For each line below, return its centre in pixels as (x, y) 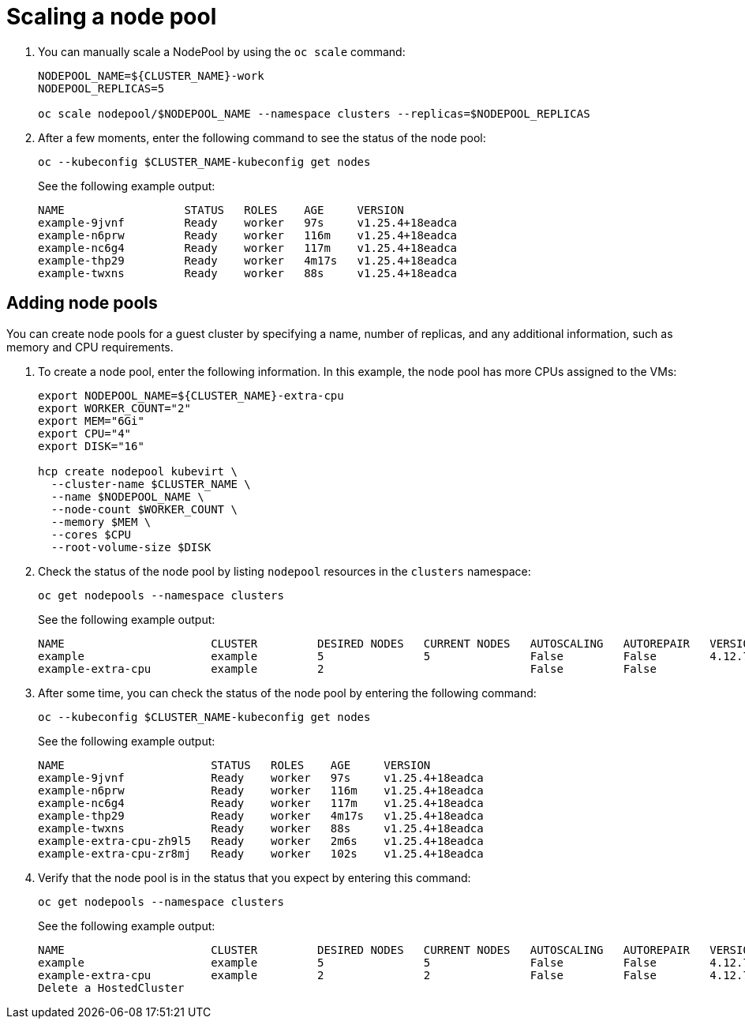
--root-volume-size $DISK (131, 547)
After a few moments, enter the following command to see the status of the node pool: (262, 137)
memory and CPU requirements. (90, 347)
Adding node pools (82, 303)
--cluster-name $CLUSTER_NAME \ (151, 484)
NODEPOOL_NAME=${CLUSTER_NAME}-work (151, 75)
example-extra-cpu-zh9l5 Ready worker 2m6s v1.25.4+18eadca (261, 841)
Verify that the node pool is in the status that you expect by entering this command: (255, 877)
